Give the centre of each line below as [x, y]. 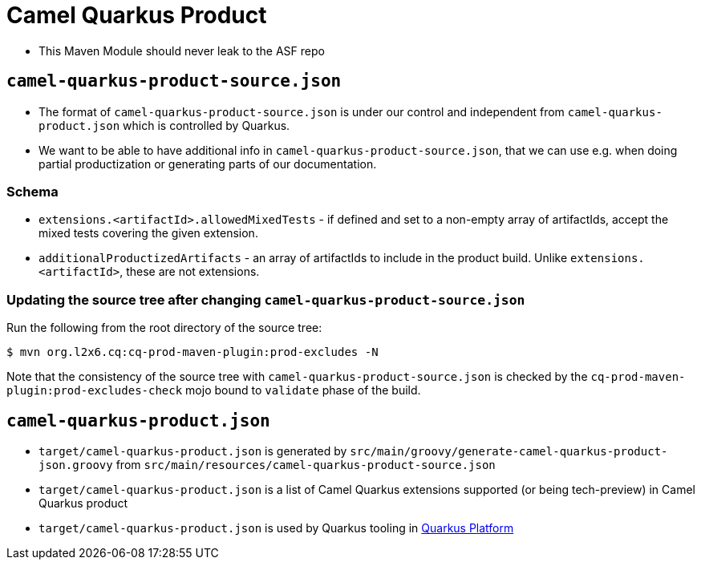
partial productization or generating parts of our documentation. [208, 164]
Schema [32, 191]
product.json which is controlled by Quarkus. [164, 125]
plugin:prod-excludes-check [95, 391]
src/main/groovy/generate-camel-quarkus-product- [509, 451]
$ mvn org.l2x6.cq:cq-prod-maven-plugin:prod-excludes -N [192, 352]
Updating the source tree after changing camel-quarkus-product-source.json [266, 299]
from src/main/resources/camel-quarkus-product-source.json [306, 464]
